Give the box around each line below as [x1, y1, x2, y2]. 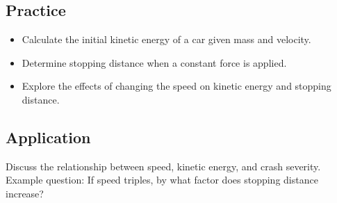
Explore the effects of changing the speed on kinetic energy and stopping [22, 79, 331, 93]
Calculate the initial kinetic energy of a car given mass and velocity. [22, 32, 311, 47]
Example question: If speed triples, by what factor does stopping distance [6, 172, 318, 187]
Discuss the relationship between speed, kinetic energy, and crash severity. [6, 159, 321, 173]
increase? [6, 186, 44, 200]
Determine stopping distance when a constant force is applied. [22, 55, 287, 70]
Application [6, 126, 91, 147]
